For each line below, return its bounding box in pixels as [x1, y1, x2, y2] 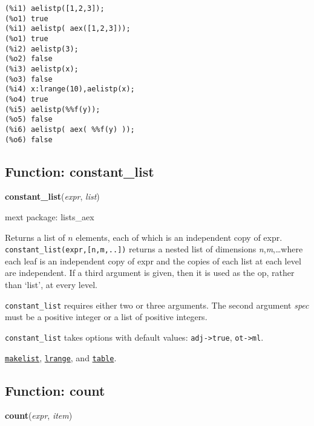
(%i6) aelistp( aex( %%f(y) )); [5, 125, 135, 134]
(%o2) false [5, 54, 53, 64]
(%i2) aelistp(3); [5, 44, 79, 53]
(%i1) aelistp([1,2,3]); [5, 4, 105, 13]
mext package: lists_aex [5, 210, 94, 223]
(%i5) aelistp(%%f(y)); [5, 105, 100, 114]
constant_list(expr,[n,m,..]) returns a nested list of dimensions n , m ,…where [5, 243, 303, 255]
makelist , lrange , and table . [5, 351, 117, 364]
